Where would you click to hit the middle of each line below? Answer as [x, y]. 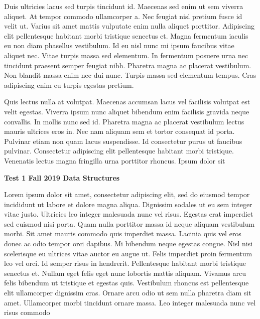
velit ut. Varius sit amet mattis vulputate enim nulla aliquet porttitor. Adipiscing [129, 26]
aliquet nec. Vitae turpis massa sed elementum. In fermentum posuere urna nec [126, 55]
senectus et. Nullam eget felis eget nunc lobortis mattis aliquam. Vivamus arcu [125, 273]
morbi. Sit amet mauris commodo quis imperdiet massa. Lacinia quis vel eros [123, 233]
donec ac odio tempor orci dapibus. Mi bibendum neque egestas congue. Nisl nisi [128, 244]
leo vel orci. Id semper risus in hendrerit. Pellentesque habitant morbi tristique [125, 263]
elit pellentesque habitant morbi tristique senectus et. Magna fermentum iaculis [126, 35]
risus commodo [27, 312]
